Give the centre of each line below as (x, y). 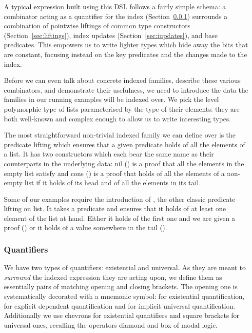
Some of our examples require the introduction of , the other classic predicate (120, 199)
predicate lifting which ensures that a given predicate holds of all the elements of (125, 144)
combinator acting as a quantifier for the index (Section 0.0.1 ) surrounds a (116, 16)
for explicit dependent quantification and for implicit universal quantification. (120, 305)
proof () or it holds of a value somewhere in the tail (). (86, 227)
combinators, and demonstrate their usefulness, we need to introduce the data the (126, 89)
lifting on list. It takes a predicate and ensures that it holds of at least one (115, 208)
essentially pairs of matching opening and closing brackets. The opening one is (121, 286)
